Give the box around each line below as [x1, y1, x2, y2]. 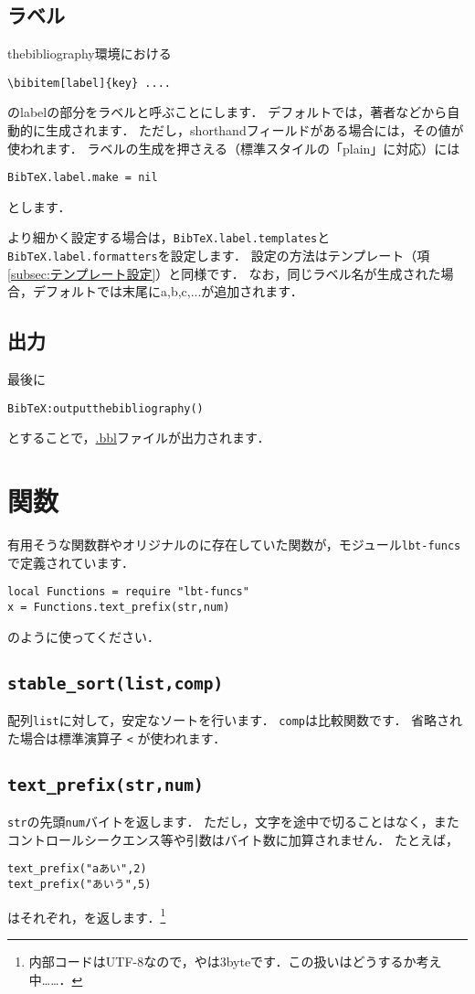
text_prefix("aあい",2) [7, 862, 147, 876]
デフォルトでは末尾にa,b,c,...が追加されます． [32, 282, 303, 301]
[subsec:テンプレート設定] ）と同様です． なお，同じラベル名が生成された [7, 263, 441, 283]
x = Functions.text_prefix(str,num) [7, 601, 230, 615]
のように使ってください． [7, 626, 160, 646]
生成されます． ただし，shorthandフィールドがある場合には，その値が [45, 121, 464, 140]
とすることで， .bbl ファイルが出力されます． [7, 428, 270, 447]
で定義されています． [7, 552, 135, 572]
